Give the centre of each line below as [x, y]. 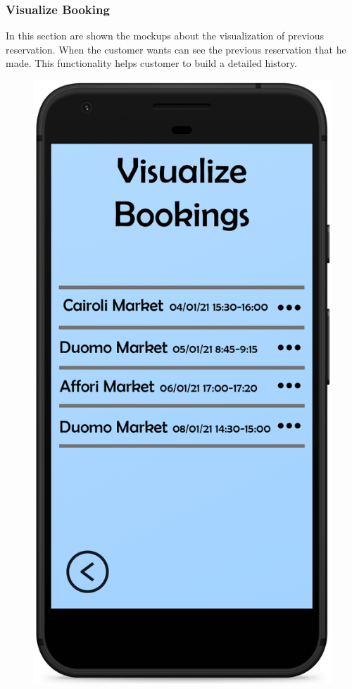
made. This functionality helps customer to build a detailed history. [151, 63]
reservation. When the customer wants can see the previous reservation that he [176, 49]
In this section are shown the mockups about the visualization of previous [165, 36]
